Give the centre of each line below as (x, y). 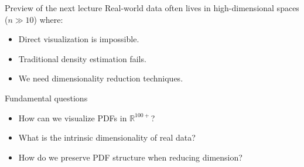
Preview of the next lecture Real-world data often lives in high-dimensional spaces (152, 8)
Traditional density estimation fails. (82, 58)
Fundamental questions (46, 98)
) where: (48, 19)
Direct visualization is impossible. (79, 39)
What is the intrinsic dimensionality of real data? (107, 137)
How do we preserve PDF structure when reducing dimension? (130, 157)
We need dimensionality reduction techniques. (101, 78)
